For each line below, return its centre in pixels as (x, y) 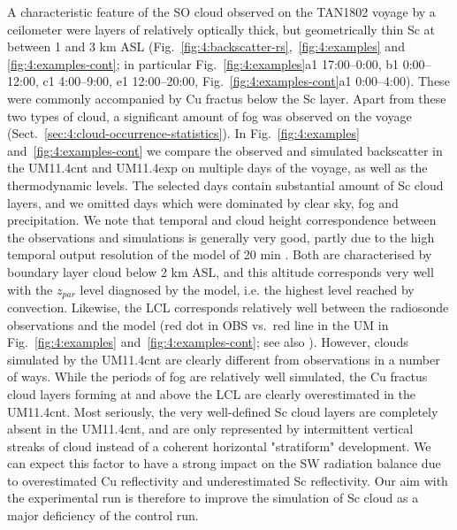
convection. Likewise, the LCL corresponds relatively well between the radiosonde (228, 307)
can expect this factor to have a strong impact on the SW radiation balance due (224, 463)
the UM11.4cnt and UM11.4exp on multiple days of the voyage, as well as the (217, 168)
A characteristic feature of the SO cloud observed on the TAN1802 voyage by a (221, 12)
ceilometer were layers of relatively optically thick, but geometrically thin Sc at (221, 29)
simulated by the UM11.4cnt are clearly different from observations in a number (224, 359)
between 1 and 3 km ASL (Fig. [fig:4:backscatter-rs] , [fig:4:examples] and (206, 46)
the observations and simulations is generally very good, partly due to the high (221, 237)
